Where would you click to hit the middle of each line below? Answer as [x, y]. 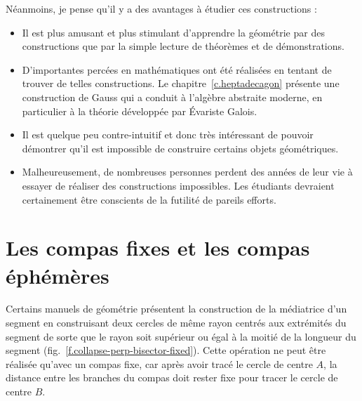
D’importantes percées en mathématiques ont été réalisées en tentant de [177, 69]
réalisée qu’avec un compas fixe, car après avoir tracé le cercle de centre [159, 363]
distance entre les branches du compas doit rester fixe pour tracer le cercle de [172, 377]
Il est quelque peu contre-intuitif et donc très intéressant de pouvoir [168, 134]
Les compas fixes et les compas [158, 248]
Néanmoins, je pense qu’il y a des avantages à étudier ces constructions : [161, 8]
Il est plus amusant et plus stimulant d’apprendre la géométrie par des [173, 32]
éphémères [58, 275]
